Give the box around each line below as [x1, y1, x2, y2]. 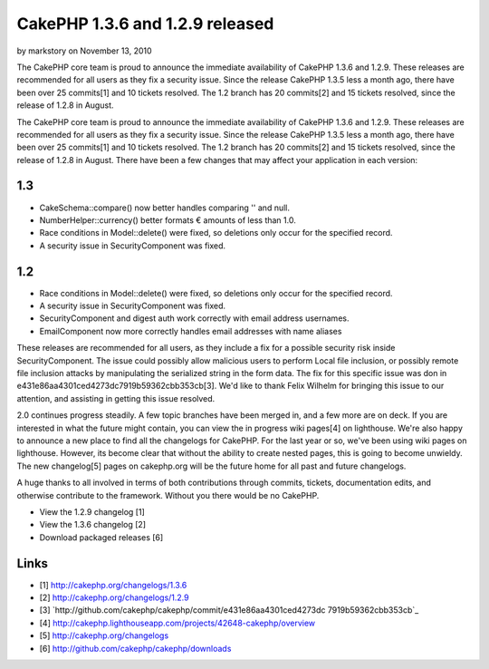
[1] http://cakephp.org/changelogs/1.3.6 [39, 579, 187, 590]
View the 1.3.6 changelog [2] [39, 519, 147, 530]
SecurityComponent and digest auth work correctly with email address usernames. [39, 313, 350, 324]
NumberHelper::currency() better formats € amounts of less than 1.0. [39, 214, 296, 226]
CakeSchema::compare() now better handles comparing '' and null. [39, 202, 290, 213]
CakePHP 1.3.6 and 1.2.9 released [16, 14, 274, 34]
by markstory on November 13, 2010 [16, 45, 153, 56]
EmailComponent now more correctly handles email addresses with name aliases [39, 325, 342, 336]
